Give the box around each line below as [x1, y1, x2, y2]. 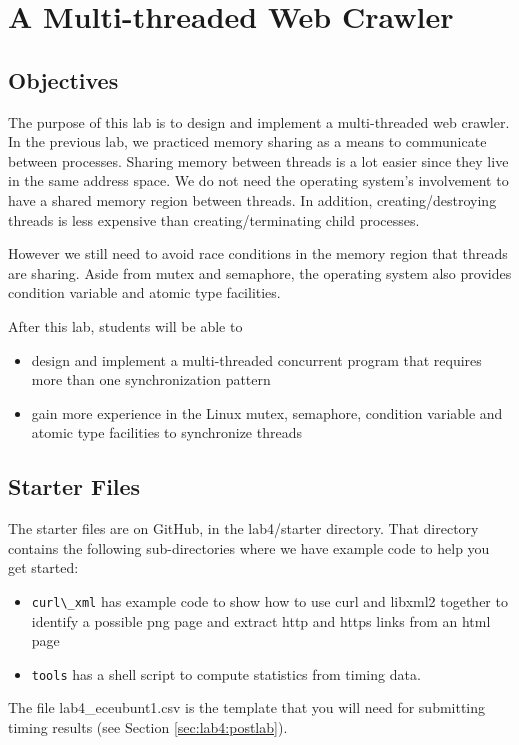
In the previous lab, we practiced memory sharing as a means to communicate [8, 131, 487, 152]
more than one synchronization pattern [31, 369, 271, 390]
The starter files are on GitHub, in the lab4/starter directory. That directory [8, 518, 479, 539]
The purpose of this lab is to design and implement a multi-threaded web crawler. [8, 111, 510, 132]
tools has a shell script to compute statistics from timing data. [31, 663, 421, 684]
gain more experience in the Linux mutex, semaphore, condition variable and [31, 402, 503, 423]
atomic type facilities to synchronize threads [31, 422, 302, 443]
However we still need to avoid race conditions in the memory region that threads [8, 243, 508, 264]
